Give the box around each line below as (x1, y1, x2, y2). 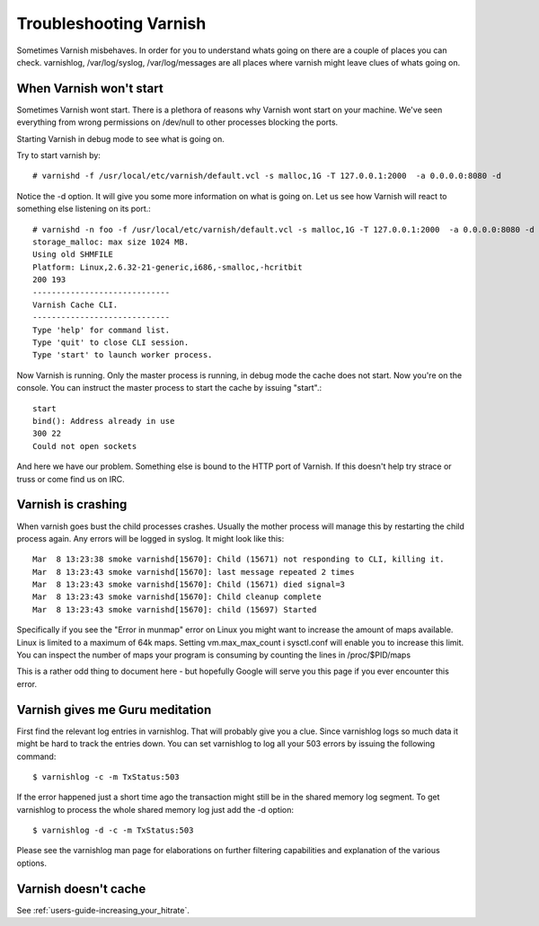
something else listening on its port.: (16, 203, 152, 215)
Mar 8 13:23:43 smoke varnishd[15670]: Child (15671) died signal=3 (32, 579, 346, 590)
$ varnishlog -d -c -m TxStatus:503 (32, 825, 194, 835)
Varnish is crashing (16, 497, 128, 512)
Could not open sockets (32, 441, 137, 451)
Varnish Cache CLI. (32, 299, 119, 310)
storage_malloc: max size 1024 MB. (32, 236, 190, 247)
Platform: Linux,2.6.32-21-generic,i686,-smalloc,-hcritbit (32, 261, 303, 272)
